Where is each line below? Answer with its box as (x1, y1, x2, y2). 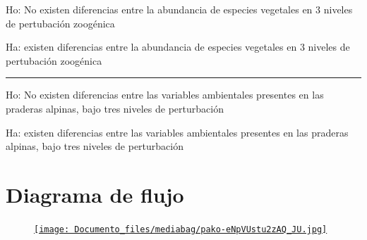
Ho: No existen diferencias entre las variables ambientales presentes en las (6, 87, 324, 102)
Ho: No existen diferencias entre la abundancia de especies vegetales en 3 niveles (6, 2, 353, 16)
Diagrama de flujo (6, 179, 184, 208)
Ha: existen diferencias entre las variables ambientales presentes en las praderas (6, 125, 349, 139)
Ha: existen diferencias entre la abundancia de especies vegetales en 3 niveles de (6, 39, 350, 54)
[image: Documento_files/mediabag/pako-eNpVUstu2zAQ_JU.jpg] (34, 224, 327, 234)
